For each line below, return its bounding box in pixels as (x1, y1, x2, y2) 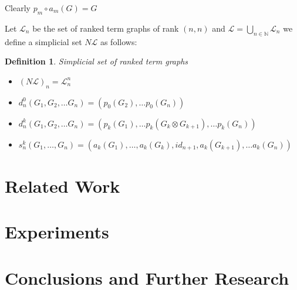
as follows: (100, 35, 137, 47)
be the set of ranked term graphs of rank (32, 22, 179, 34)
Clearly (5, 2, 31, 13)
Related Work (5, 173, 120, 197)
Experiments (5, 220, 109, 244)
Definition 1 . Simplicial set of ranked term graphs (5, 55, 188, 67)
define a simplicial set (5, 35, 82, 47)
